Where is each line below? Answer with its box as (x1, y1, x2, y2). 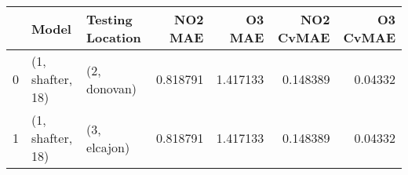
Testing (86, 10, 133, 28)
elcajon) (86, 137, 130, 156)
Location (86, 28, 141, 46)
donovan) (86, 78, 137, 97)
